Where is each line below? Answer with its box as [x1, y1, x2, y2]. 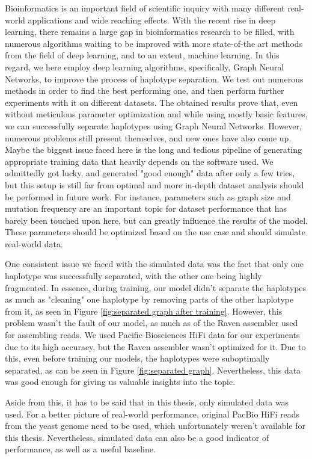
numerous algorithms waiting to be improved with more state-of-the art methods [5, 37, 303, 49]
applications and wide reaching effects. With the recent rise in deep [28, 13, 276, 26]
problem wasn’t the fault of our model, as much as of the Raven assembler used [5, 316, 298, 329]
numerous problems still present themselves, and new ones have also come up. [5, 131, 292, 144]
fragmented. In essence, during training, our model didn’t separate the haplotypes [5, 281, 307, 294]
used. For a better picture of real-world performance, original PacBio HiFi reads [5, 407, 300, 420]
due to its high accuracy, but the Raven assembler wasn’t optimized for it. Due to [5, 340, 306, 353]
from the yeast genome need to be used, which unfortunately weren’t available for [5, 419, 306, 432]
